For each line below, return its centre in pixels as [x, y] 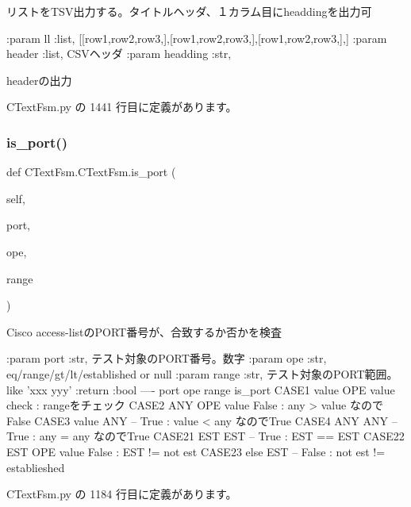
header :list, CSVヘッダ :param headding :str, [119, 54]
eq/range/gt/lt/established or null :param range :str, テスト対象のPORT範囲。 [202, 373]
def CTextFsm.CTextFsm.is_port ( [91, 172]
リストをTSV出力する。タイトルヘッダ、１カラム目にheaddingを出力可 [189, 11]
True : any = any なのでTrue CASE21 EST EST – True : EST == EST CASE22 [205, 436]
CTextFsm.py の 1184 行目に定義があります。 [122, 494]
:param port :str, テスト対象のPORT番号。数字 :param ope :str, [167, 358]
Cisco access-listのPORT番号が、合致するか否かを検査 [144, 331]
